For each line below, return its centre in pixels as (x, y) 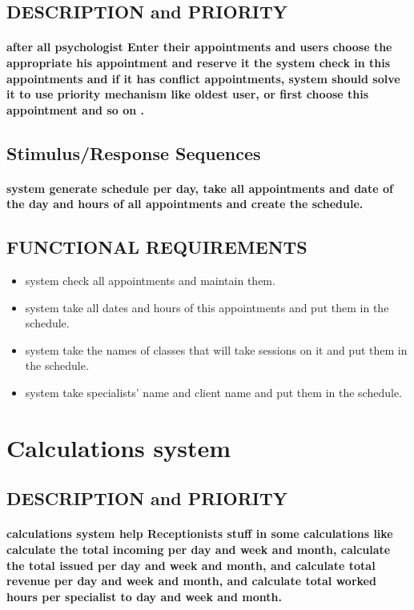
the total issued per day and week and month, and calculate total (191, 565)
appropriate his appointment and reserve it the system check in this (199, 62)
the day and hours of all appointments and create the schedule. (185, 204)
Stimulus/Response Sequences (134, 152)
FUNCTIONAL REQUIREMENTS (157, 247)
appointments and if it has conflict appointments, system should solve (203, 78)
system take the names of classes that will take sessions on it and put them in (216, 349)
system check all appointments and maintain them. (150, 281)
